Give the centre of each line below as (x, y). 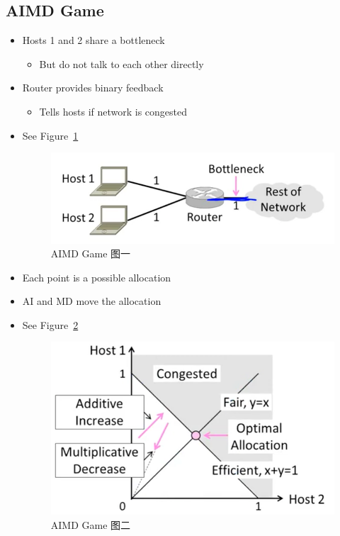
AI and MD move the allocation (92, 301)
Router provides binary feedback (93, 88)
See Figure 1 (50, 135)
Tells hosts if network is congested (113, 111)
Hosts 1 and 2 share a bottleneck (93, 40)
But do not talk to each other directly (121, 63)
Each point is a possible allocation (97, 277)
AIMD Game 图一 (91, 253)
